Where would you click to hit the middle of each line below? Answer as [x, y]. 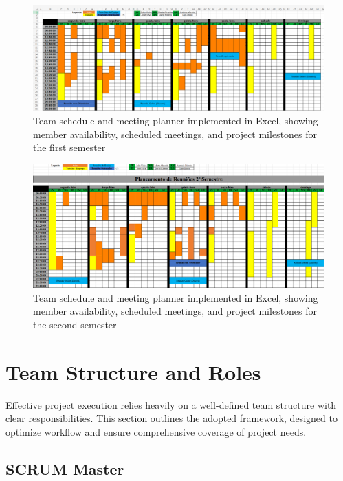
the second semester [75, 324]
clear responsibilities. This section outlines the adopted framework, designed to [171, 418]
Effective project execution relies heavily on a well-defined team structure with [171, 404]
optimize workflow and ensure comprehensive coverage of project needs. [156, 431]
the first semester [69, 147]
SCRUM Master [65, 468]
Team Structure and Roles [133, 371]
